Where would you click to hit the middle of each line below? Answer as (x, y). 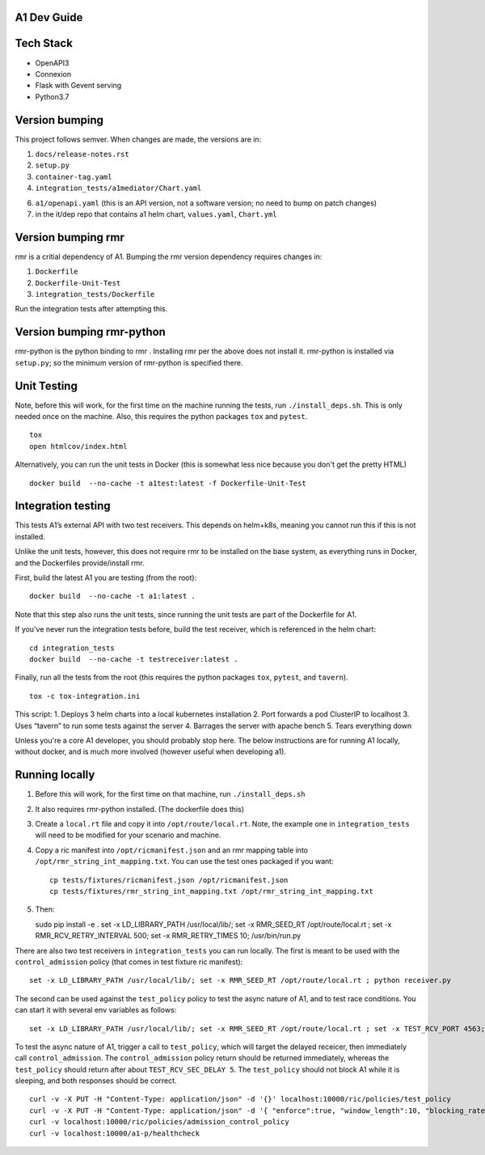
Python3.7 (52, 96)
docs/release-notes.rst (82, 154)
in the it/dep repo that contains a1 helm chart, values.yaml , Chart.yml (156, 214)
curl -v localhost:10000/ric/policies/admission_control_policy (160, 1122)
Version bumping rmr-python (90, 332)
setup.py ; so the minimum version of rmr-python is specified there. (129, 362)
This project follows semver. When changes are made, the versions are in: (138, 139)
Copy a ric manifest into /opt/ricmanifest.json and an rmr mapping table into (172, 850)
